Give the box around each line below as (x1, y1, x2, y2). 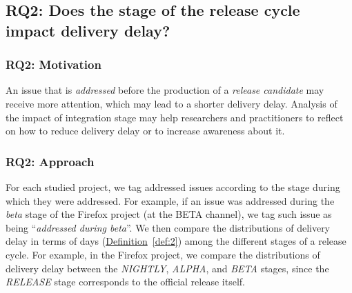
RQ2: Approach (6, 152, 95, 170)
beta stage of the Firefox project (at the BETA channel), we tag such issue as (6, 207, 332, 221)
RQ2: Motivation (6, 56, 101, 73)
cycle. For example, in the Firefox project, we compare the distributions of (6, 247, 320, 261)
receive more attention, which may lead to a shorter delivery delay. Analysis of (6, 96, 338, 110)
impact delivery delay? (6, 19, 170, 41)
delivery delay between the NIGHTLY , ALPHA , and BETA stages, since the (6, 261, 329, 275)
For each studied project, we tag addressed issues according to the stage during (6, 179, 340, 194)
